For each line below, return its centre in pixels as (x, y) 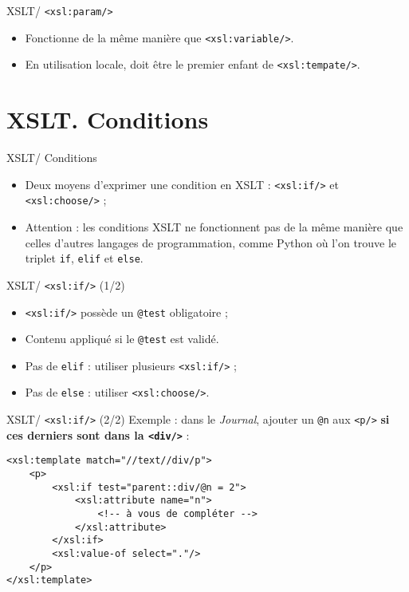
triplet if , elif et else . (84, 258)
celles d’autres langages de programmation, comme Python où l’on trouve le (211, 242)
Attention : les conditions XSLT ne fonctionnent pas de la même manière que (214, 227)
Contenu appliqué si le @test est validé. (122, 339)
